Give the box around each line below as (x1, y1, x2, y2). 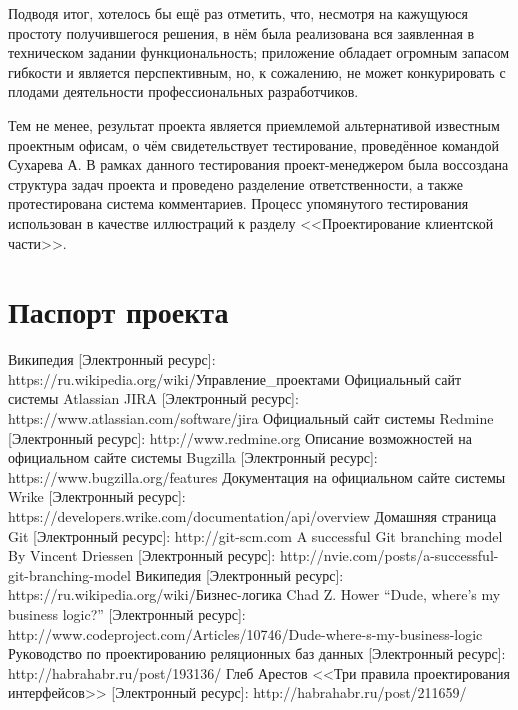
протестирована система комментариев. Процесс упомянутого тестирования (8, 193, 469, 214)
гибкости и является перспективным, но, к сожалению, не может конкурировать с (8, 61, 506, 82)
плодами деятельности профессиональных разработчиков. (8, 81, 359, 102)
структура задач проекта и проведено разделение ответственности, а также (8, 173, 463, 194)
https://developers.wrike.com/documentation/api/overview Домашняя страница (8, 506, 497, 526)
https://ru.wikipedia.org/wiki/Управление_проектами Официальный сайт (8, 368, 462, 389)
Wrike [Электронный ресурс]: (8, 486, 186, 507)
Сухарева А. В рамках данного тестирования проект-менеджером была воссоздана (8, 154, 509, 175)
